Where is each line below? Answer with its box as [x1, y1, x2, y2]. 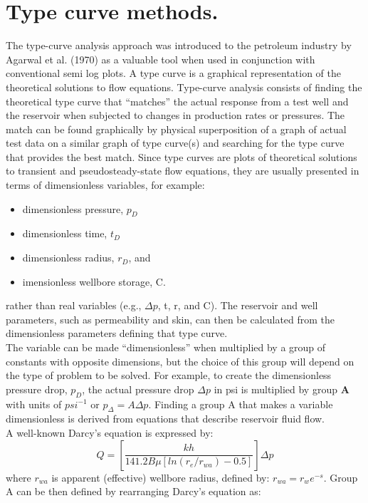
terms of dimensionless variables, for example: [6, 177, 205, 192]
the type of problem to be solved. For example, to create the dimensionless [6, 368, 332, 383]
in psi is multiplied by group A [214, 381, 349, 396]
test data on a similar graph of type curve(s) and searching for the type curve [6, 135, 345, 150]
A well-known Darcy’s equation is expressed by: [6, 425, 214, 440]
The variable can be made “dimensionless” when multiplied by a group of [6, 340, 326, 355]
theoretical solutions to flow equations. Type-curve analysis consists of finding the [6, 79, 362, 94]
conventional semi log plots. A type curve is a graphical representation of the [6, 66, 342, 81]
